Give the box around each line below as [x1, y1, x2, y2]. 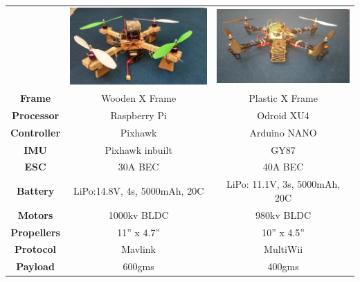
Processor [12, 107, 60, 122]
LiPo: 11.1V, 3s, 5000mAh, [226, 177, 341, 191]
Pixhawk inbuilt [105, 142, 172, 157]
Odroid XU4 [257, 107, 309, 122]
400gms [267, 259, 299, 274]
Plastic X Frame [249, 91, 318, 105]
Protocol [14, 242, 57, 256]
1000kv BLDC [108, 207, 169, 222]
